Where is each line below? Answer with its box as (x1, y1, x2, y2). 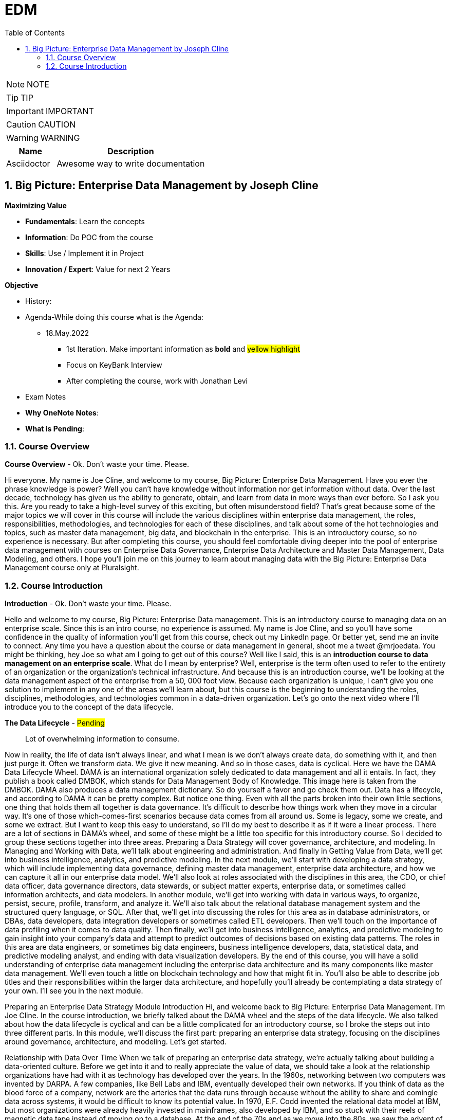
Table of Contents (5, 28, 65, 37)
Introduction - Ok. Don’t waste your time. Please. (5, 599, 172, 608)
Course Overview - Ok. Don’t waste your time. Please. (5, 460, 190, 469)
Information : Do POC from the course (25, 232, 153, 242)
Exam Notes (25, 392, 66, 401)
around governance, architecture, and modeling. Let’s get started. (5, 1037, 227, 1046)
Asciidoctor (6, 158, 50, 169)
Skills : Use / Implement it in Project (25, 248, 144, 258)
